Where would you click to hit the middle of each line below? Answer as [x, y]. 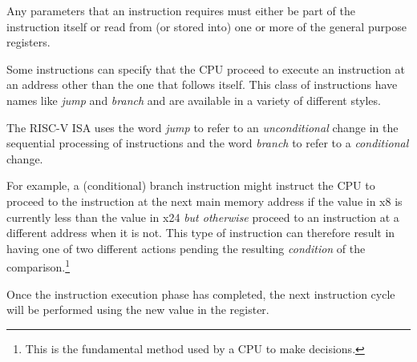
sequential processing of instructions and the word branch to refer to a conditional [208, 143]
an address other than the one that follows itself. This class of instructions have [202, 84]
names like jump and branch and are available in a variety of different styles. [194, 100]
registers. [28, 42]
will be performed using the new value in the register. [138, 310]
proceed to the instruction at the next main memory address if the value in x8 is [204, 201]
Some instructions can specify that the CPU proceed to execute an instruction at [206, 68]
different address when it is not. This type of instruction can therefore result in [201, 233]
